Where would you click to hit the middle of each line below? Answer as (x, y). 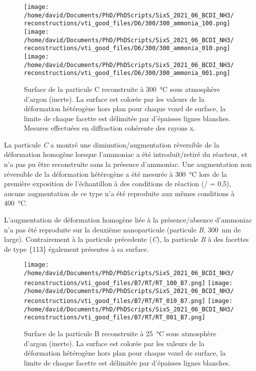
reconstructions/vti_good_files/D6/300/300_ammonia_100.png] (127, 24)
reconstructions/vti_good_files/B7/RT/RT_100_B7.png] (115, 283)
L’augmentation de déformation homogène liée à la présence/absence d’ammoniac (128, 220)
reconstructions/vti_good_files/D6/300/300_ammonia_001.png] (127, 73)
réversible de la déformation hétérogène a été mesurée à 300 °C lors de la (116, 174)
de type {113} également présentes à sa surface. (77, 249)
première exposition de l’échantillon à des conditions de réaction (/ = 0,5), (118, 184)
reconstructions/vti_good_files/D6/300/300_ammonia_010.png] (127, 48)
